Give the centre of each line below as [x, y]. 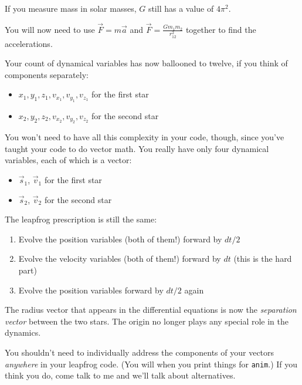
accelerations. [29, 43]
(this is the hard [263, 259]
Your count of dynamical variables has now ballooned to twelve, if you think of [146, 63]
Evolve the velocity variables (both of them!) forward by [120, 259]
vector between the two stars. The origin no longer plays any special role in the [147, 321]
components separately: [47, 74]
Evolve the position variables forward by [91, 290]
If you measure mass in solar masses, [71, 8]
